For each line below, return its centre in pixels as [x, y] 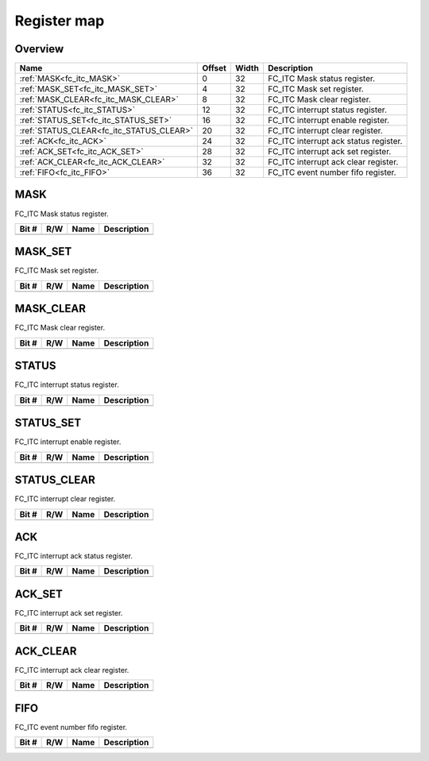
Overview [39, 49]
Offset [214, 68]
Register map [60, 21]
